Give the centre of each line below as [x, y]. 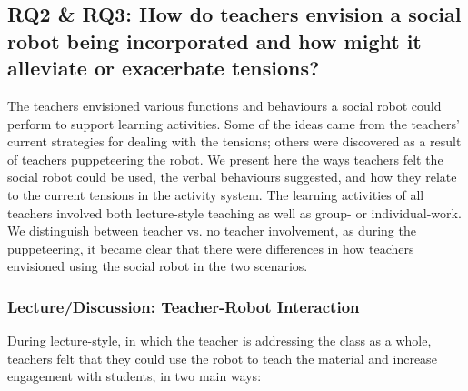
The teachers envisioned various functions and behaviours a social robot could [224, 105]
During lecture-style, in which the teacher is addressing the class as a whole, [219, 341]
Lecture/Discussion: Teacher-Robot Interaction [184, 306]
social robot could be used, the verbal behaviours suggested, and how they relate [232, 177]
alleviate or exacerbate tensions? [164, 68]
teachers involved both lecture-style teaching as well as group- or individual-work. [234, 212]
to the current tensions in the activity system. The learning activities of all [216, 194]
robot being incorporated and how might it [214, 40]
